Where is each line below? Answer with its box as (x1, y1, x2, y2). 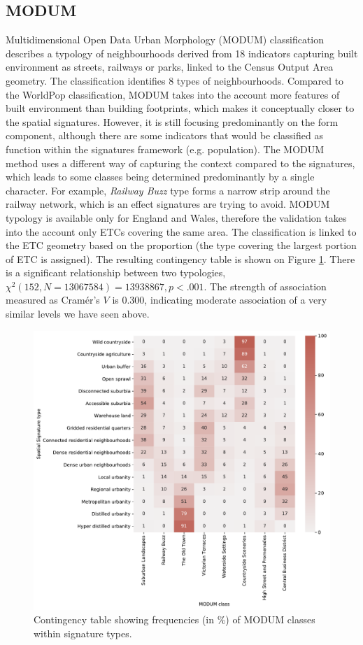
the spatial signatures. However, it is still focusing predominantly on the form (6, 114, 339, 129)
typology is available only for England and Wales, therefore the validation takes (6, 210, 347, 225)
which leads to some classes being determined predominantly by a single (6, 169, 315, 184)
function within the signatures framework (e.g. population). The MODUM (6, 141, 325, 156)
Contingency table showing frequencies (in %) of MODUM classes (34, 612, 315, 627)
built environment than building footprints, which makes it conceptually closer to (6, 101, 355, 115)
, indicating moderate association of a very (144, 292, 327, 307)
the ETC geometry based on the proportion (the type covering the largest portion (6, 238, 357, 253)
